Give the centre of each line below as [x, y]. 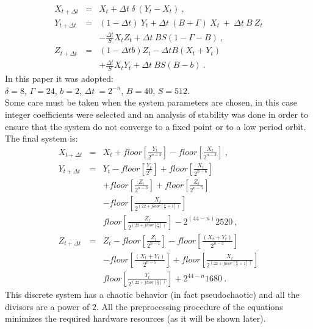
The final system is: [41, 138]
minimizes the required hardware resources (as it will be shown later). [135, 318]
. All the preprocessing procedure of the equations [189, 306]
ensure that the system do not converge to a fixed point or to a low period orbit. [156, 126]
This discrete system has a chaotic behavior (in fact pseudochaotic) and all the [152, 295]
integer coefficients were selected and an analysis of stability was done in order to [157, 114]
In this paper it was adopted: [59, 78]
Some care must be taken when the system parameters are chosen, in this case [151, 102]
